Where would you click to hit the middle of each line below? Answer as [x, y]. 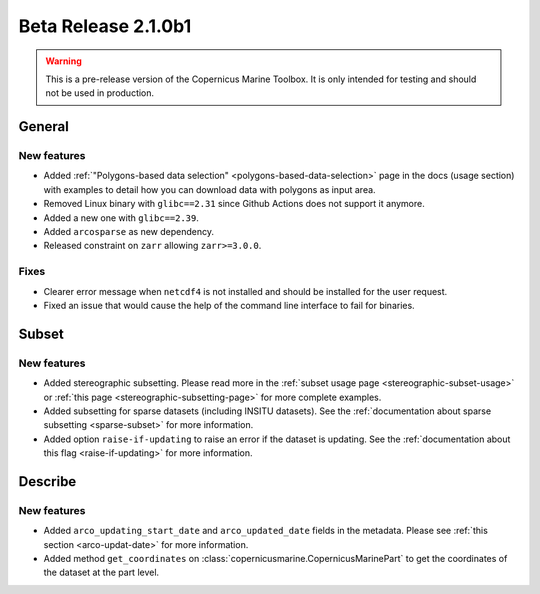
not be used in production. [100, 93]
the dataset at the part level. [101, 572]
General [44, 126]
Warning [63, 61]
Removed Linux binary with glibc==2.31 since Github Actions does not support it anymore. [234, 204]
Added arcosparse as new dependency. [129, 232]
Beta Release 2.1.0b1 [105, 26]
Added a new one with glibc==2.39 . [121, 217]
